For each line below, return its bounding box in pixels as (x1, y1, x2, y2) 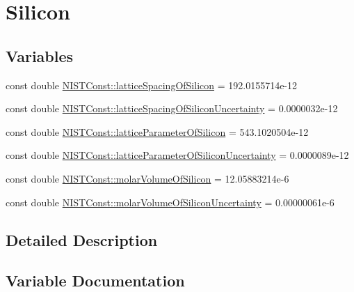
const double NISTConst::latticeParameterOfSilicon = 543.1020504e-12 (6, 124, 309, 139)
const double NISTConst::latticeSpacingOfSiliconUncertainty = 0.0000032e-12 (6, 101, 338, 116)
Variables (6, 45, 74, 66)
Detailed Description (6, 229, 158, 250)
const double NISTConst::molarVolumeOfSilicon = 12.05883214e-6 (6, 171, 289, 185)
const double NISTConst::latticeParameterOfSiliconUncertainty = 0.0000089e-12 (6, 148, 349, 162)
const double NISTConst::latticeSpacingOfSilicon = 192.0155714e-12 (6, 77, 298, 92)
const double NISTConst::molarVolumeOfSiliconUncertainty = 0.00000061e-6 (6, 194, 335, 209)
